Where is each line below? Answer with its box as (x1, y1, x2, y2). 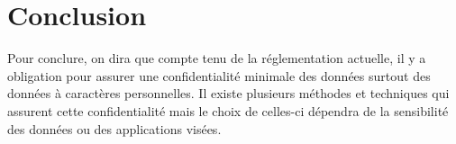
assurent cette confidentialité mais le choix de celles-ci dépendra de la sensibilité (7, 101, 449, 120)
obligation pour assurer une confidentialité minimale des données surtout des (7, 66, 431, 85)
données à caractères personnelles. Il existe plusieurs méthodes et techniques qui (7, 84, 450, 103)
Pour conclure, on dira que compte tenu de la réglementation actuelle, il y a (7, 49, 426, 67)
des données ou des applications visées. (7, 119, 222, 138)
